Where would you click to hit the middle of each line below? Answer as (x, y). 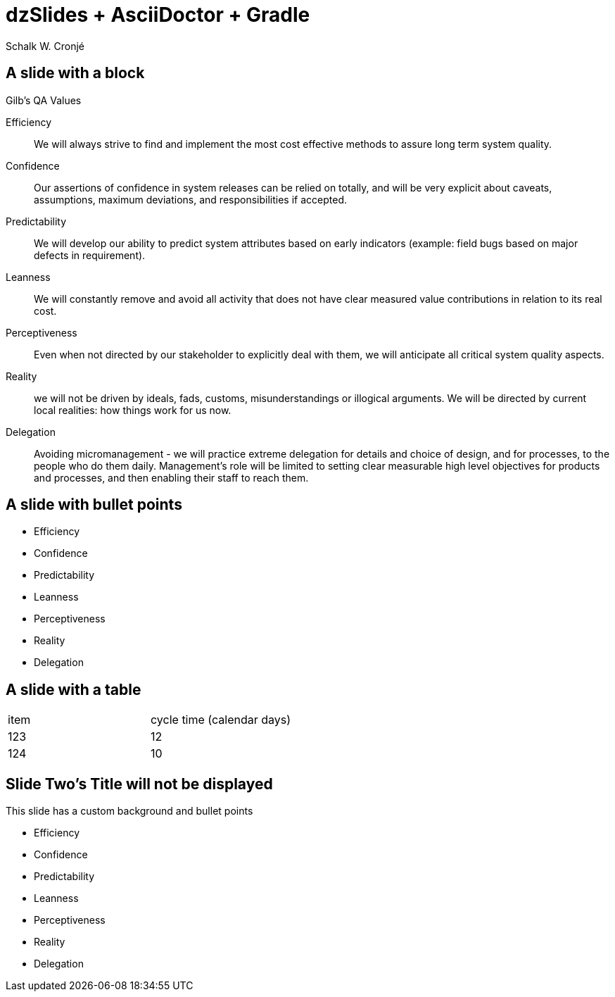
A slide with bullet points (94, 505)
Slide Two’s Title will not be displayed (139, 784)
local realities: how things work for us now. (133, 410)
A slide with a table (74, 689)
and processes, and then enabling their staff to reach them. (171, 477)
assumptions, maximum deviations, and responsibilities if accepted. (190, 199)
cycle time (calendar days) (221, 720)
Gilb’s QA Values (44, 100)
